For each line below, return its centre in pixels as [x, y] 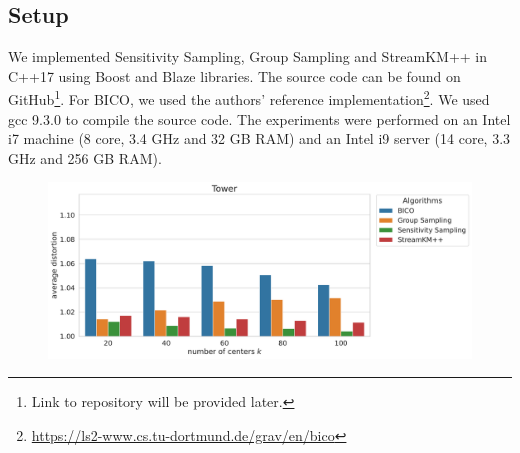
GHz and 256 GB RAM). [85, 157]
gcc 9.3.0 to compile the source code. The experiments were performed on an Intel [259, 118]
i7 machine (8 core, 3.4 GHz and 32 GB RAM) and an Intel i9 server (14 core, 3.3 [259, 138]
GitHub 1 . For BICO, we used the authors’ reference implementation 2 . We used [249, 98]
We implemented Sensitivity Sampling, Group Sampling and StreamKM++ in [248, 56]
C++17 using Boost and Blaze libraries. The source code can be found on [234, 75]
